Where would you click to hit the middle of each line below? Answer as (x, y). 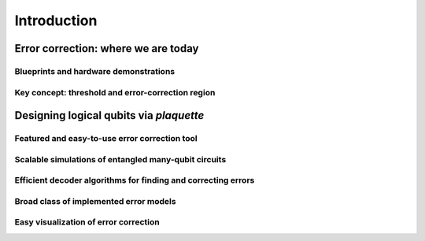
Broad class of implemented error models (95, 201)
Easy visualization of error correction (87, 222)
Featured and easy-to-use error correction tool (106, 139)
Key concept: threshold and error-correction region (115, 92)
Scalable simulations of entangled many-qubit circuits (120, 159)
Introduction (56, 20)
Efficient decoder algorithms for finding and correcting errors (135, 180)
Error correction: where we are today (107, 48)
